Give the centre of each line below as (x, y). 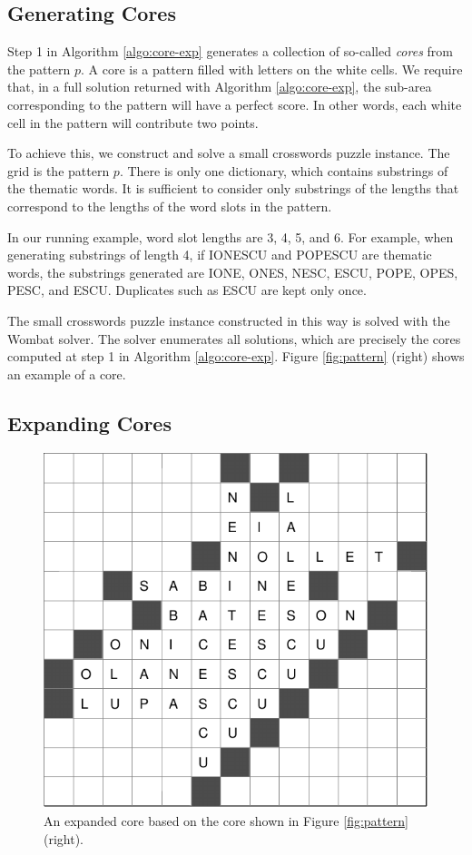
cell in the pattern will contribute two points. (133, 122)
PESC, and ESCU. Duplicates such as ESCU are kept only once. (187, 290)
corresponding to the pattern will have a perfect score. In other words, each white (235, 104)
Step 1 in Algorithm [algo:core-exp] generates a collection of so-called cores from (230, 51)
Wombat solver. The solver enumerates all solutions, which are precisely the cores (234, 338)
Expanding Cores (89, 423)
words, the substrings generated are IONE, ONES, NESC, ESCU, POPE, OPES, (233, 272)
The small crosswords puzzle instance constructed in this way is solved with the (229, 320)
